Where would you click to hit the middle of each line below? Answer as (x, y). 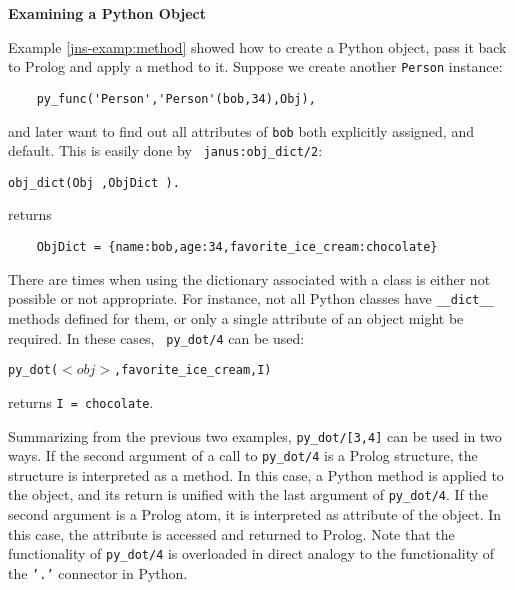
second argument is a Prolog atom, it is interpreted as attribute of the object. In (255, 514)
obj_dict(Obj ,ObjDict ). (94, 182)
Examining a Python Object (107, 13)
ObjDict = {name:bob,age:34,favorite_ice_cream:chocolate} (237, 247)
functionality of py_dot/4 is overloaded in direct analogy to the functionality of (251, 553)
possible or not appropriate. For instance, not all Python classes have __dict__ (251, 298)
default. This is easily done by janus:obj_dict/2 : (165, 150)
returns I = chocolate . (81, 401)
